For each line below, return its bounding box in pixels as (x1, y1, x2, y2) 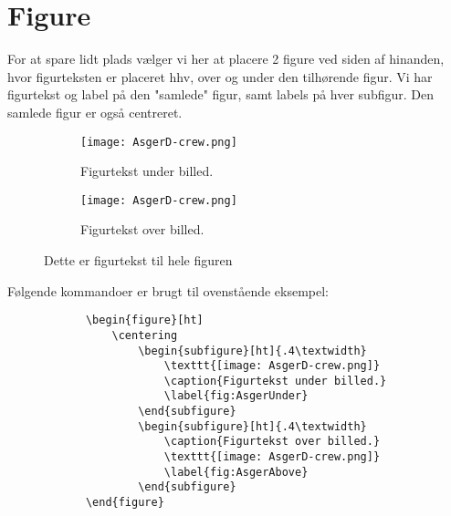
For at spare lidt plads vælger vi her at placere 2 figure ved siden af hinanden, (7, 49, 445, 68)
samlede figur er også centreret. (7, 102, 183, 121)
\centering (111, 328, 178, 342)
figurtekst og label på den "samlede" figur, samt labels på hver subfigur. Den (7, 85, 434, 104)
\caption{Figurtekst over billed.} (163, 435, 381, 449)
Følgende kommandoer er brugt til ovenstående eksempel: (7, 281, 330, 300)
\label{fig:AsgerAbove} (163, 465, 309, 479)
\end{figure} (85, 496, 164, 510)
